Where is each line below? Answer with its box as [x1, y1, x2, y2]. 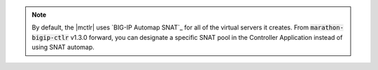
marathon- [310, 24, 344, 31]
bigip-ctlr [31, 34, 69, 41]
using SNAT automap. [31, 43, 94, 52]
